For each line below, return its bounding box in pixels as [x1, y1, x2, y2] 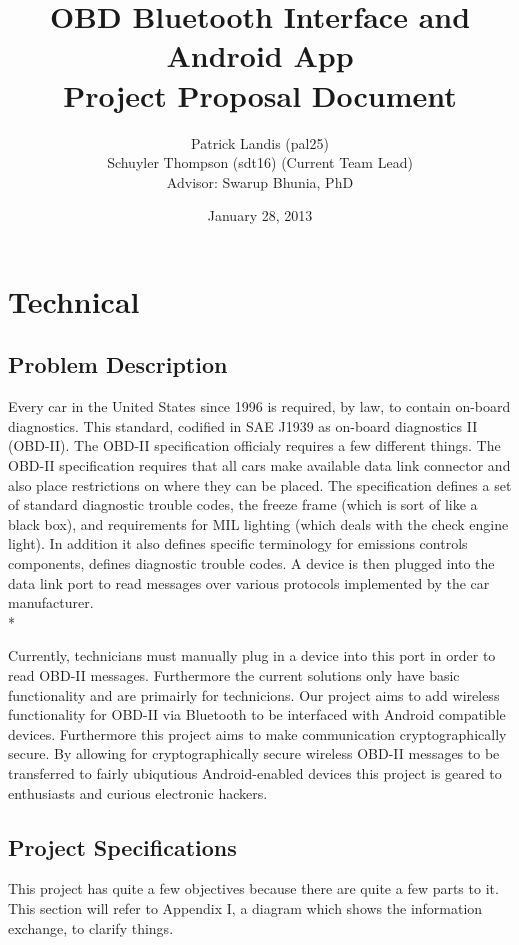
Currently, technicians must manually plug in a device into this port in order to [8, 645, 496, 666]
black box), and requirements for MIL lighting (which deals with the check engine [8, 513, 509, 534]
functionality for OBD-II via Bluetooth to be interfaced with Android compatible [8, 704, 506, 725]
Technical [8, 280, 140, 321]
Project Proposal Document [63, 74, 457, 115]
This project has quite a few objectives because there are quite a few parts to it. [8, 878, 499, 899]
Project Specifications [8, 831, 237, 862]
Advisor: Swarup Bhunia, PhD [166, 171, 354, 192]
